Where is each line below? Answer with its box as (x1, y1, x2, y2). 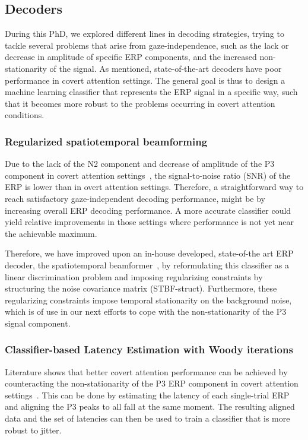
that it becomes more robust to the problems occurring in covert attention (5, 97, 275, 109)
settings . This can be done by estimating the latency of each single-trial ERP (5, 388, 290, 401)
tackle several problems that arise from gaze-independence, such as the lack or (5, 39, 289, 51)
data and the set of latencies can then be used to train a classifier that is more (5, 412, 290, 425)
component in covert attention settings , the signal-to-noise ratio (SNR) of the (5, 169, 291, 181)
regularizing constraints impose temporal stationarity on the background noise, (5, 293, 292, 306)
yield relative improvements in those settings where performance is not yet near (5, 216, 294, 228)
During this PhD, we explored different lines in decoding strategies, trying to (5, 27, 284, 40)
